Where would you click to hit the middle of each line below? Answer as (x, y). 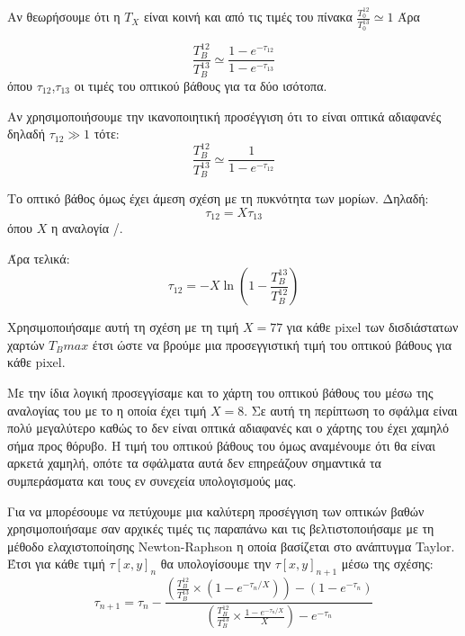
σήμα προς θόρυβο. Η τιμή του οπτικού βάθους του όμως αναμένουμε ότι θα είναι (221, 445)
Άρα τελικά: (39, 258)
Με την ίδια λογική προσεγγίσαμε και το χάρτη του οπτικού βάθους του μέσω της (220, 393)
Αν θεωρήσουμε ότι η (64, 17)
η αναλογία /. (87, 228)
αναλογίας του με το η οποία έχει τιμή (107, 410)
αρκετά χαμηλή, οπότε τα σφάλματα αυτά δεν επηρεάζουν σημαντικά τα (194, 463)
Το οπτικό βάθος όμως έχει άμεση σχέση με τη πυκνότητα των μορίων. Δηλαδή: (218, 198)
